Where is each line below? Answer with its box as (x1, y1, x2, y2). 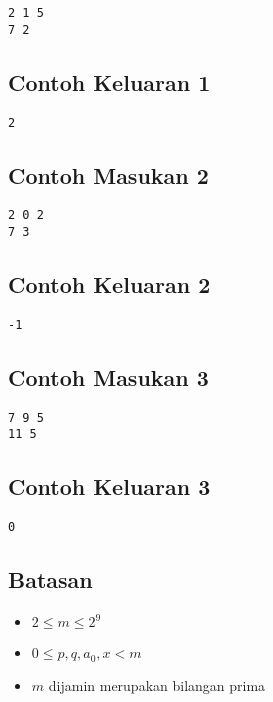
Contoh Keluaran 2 (8, 269, 211, 300)
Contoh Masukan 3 (8, 361, 209, 392)
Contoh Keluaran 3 (8, 471, 211, 502)
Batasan (8, 564, 93, 595)
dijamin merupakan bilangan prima (48, 674, 266, 695)
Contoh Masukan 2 (8, 159, 209, 190)
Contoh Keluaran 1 (8, 66, 211, 97)
